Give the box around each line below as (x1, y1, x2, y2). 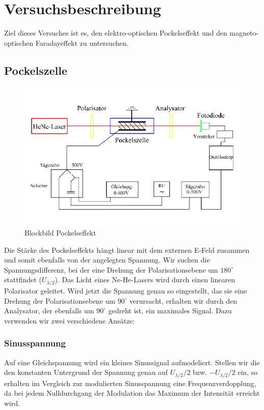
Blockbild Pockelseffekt (24, 227, 96, 238)
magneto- (229, 27, 259, 38)
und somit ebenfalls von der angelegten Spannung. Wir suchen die (4, 254, 210, 265)
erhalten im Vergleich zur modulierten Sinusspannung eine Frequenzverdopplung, (4, 377, 256, 388)
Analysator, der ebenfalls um (4, 305, 94, 316)
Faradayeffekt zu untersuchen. (35, 37, 129, 48)
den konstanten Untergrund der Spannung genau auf (4, 367, 168, 377)
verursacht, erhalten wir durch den (129, 295, 238, 306)
